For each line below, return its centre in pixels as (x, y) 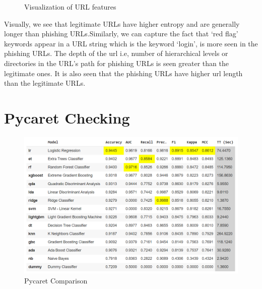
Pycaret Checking (67, 117)
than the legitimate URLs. (45, 83)
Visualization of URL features (70, 7)
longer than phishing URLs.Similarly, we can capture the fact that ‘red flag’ (121, 34)
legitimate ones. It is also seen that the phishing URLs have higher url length (123, 73)
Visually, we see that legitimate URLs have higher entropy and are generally (122, 23)
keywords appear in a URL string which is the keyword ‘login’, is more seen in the (131, 43)
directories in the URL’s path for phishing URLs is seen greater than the (116, 63)
